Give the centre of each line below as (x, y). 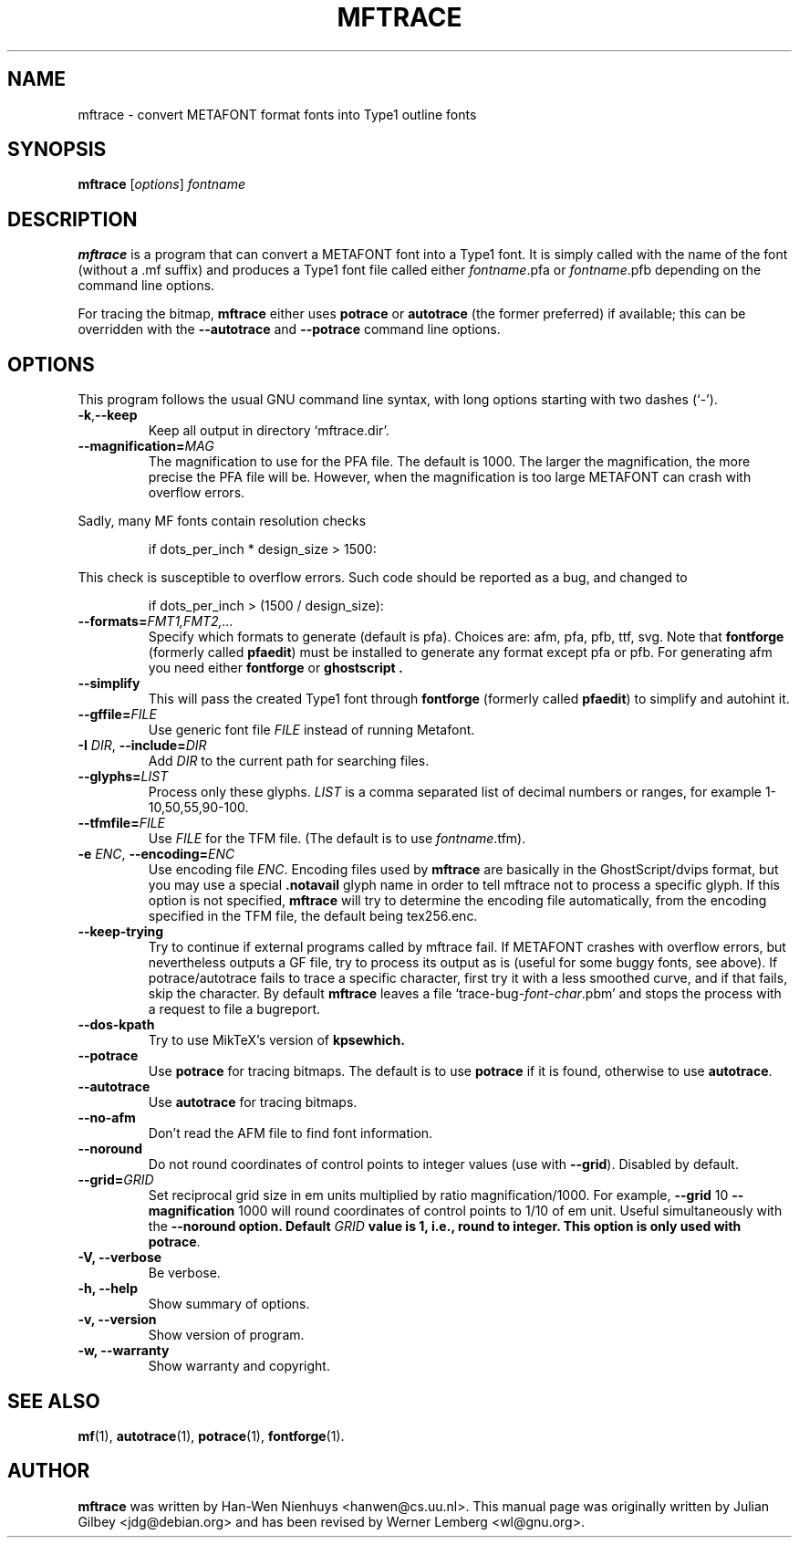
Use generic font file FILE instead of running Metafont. (311, 730)
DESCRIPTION (73, 219)
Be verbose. (184, 1273)
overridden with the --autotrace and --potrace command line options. (289, 329)
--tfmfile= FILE (122, 823)
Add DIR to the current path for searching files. (289, 761)
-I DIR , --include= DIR (142, 746)
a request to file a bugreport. (234, 1009)
